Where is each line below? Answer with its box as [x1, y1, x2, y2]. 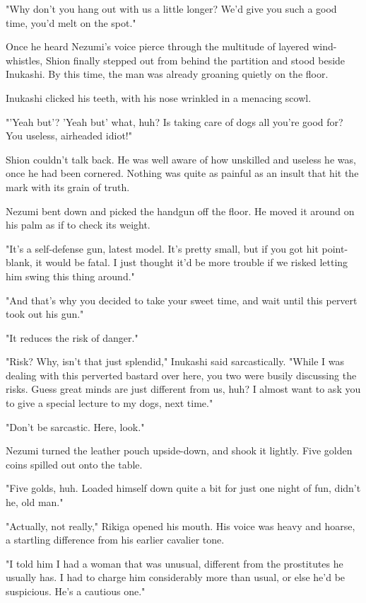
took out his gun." [6, 306, 84, 321]
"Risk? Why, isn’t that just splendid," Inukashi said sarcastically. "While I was [6, 354, 345, 369]
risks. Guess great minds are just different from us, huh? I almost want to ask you [6, 381, 361, 396]
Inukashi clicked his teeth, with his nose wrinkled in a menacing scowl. [6, 90, 312, 105]
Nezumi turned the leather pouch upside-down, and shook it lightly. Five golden [6, 443, 353, 458]
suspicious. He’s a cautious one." [6, 584, 146, 598]
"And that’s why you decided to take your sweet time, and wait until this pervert [6, 292, 358, 307]
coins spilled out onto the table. [6, 456, 143, 471]
